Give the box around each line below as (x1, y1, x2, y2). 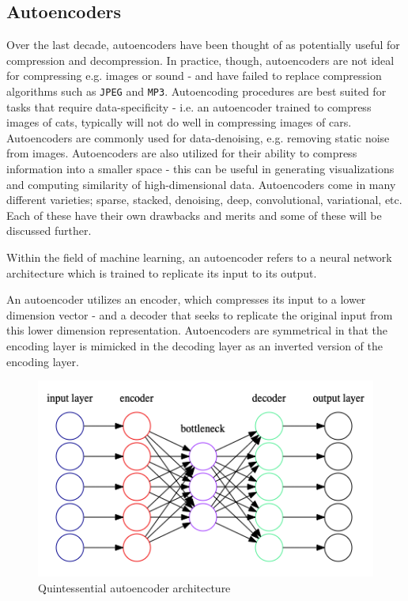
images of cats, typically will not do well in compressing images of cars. (6, 114, 352, 130)
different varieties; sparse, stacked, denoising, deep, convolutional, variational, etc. (6, 191, 402, 208)
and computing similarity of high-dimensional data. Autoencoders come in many (6, 176, 396, 192)
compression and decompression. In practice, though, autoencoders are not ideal (6, 51, 395, 68)
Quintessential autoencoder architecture (38, 579, 231, 595)
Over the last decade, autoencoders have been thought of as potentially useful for (6, 36, 400, 53)
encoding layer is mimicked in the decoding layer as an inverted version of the (6, 337, 383, 353)
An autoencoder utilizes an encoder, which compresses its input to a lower (6, 291, 366, 308)
